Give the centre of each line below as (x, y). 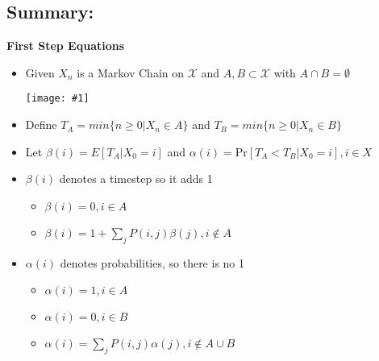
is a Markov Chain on (131, 72)
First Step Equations (66, 46)
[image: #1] (57, 99)
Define (41, 124)
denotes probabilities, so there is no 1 (152, 262)
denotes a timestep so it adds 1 (136, 178)
